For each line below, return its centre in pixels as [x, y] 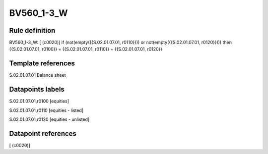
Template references [42, 64]
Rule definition [32, 30]
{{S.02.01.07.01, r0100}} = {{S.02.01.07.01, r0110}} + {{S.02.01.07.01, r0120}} [86, 49]
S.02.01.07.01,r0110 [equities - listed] [46, 110]
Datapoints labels [37, 89]
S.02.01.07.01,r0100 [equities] [39, 101]
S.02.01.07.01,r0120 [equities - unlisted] [49, 119]
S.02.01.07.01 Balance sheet [37, 75]
